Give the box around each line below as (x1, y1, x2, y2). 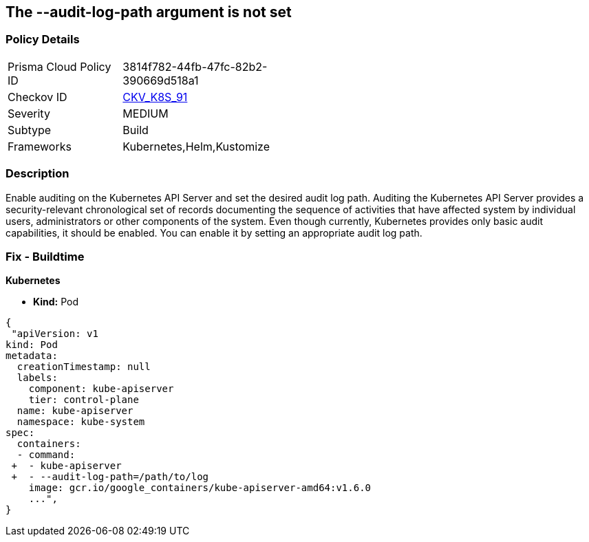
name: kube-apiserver (17, 405, 133, 417)
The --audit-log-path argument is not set (6, 3, 292, 21)
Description (6, 166, 69, 181)
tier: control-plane (28, 394, 139, 406)
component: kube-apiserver (28, 383, 174, 395)
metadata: (6, 350, 58, 362)
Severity (8, 106, 50, 120)
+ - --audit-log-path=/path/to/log (11, 471, 209, 483)
